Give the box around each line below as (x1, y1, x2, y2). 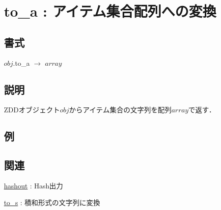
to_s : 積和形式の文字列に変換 (4, 197, 100, 207)
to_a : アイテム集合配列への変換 (4, 1, 217, 21)
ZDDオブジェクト (4, 105, 60, 115)
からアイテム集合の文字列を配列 (69, 105, 172, 115)
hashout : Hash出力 (4, 180, 63, 190)
